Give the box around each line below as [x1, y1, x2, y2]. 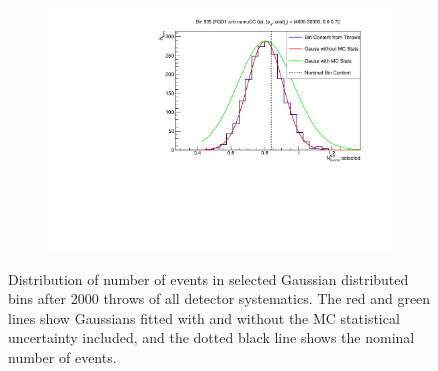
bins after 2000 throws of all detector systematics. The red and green [8, 288, 431, 309]
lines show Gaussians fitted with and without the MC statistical [8, 307, 400, 328]
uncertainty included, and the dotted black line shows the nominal [8, 327, 415, 348]
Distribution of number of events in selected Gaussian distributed [8, 268, 409, 289]
